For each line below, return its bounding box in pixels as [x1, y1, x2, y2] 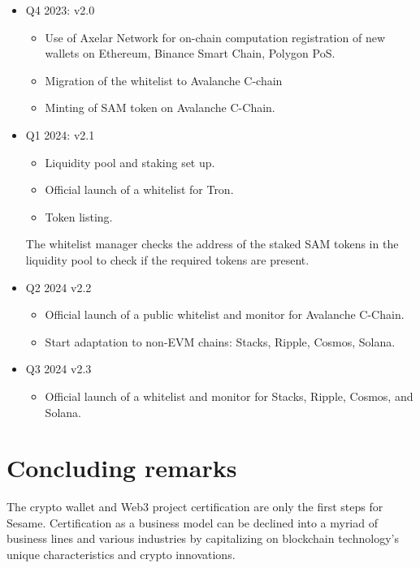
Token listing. [45, 208, 113, 225]
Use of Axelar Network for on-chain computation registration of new [45, 28, 385, 45]
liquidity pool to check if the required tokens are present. [25, 251, 310, 268]
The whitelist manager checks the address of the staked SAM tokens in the [25, 235, 399, 252]
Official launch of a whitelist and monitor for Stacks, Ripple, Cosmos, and [45, 387, 414, 404]
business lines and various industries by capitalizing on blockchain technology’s [6, 530, 399, 547]
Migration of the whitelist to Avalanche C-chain [45, 71, 283, 88]
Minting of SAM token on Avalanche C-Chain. [45, 99, 275, 116]
